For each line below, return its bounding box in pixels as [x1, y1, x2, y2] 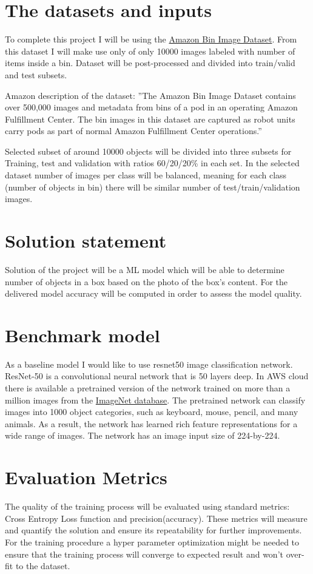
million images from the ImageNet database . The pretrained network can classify [5, 393, 306, 406]
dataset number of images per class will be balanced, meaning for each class [5, 169, 287, 181]
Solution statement [5, 228, 167, 253]
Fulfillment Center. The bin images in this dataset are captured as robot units [5, 112, 295, 125]
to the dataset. [15, 559, 70, 572]
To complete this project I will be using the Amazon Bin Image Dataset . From [5, 33, 297, 46]
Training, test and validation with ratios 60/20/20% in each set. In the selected [5, 157, 300, 169]
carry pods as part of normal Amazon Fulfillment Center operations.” [5, 124, 262, 137]
